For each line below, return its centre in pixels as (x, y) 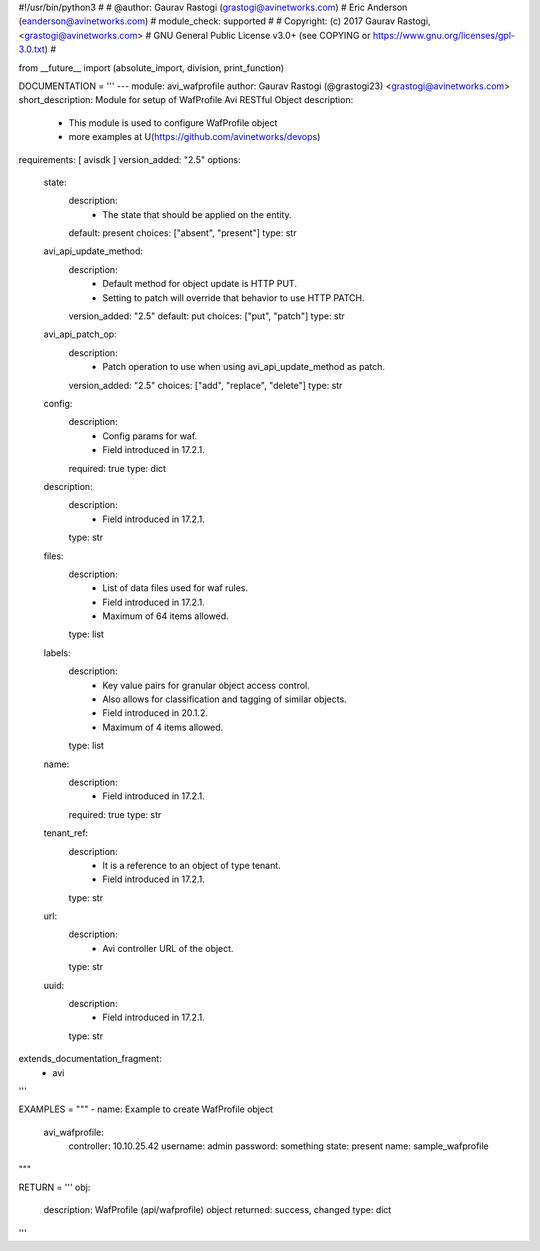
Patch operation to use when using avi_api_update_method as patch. (243, 367)
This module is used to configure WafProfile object (173, 122)
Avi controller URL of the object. (168, 948)
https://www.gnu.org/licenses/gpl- (443, 35)
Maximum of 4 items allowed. (163, 727)
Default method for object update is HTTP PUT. (199, 284)
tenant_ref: (66, 833)
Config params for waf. (150, 436)
